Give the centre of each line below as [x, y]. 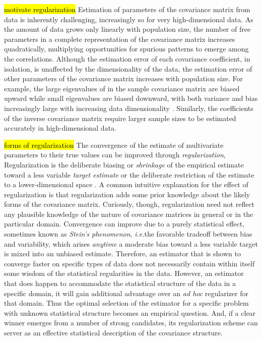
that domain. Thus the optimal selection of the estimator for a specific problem [126, 303]
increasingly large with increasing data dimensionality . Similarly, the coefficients [129, 108]
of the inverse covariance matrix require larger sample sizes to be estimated [120, 118]
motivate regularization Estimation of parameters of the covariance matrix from [127, 9]
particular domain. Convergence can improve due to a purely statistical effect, [124, 224]
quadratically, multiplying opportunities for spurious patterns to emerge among [126, 49]
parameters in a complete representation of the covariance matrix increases [120, 39]
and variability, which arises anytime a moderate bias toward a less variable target [131, 243]
